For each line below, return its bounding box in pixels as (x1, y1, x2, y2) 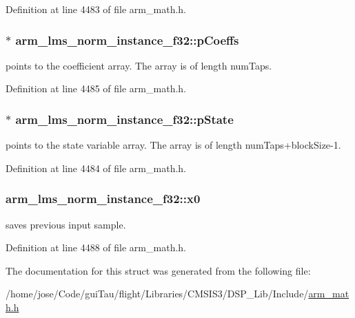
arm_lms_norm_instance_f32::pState (15, 110, 234, 127)
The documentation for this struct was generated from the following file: (6, 263, 311, 277)
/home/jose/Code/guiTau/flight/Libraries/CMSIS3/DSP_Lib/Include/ (6, 286, 309, 301)
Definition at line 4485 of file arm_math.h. (6, 81, 186, 96)
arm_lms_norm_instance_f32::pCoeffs (15, 31, 239, 48)
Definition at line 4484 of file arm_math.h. (6, 160, 186, 175)
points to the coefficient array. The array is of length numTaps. (6, 58, 272, 72)
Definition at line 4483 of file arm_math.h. (6, 2, 186, 16)
